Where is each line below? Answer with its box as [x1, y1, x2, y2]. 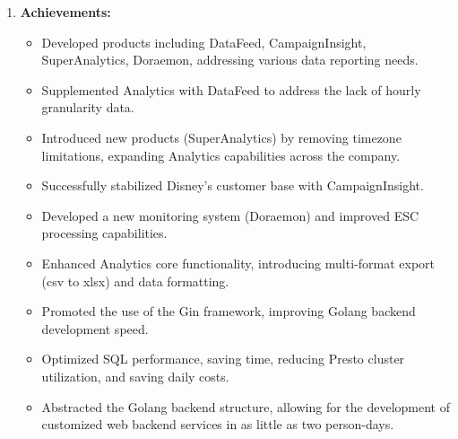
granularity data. [41, 98, 134, 117]
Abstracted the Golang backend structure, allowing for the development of [41, 397, 451, 416]
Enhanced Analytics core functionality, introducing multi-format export [41, 253, 435, 272]
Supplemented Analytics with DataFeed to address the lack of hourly [41, 80, 421, 99]
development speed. [41, 319, 149, 338]
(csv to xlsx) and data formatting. [41, 271, 229, 290]
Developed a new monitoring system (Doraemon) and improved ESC [41, 206, 419, 224]
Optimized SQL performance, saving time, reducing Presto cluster [41, 349, 405, 368]
